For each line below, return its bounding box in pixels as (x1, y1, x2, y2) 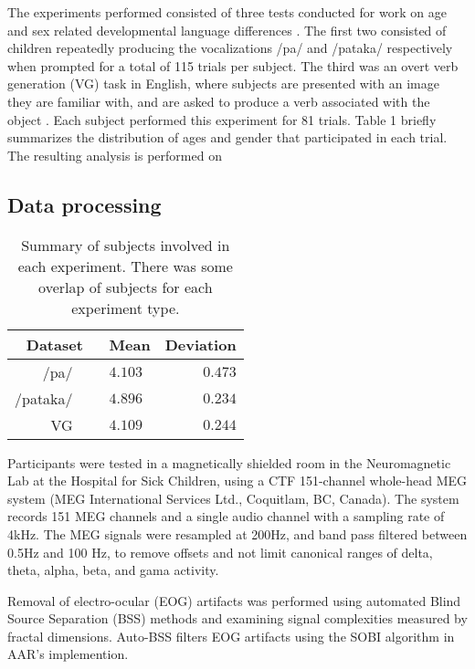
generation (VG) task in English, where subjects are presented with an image (7, 74, 439, 93)
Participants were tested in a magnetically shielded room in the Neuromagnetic (7, 453, 451, 472)
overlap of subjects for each (38, 276, 213, 298)
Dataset (26, 333, 83, 355)
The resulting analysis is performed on (7, 145, 222, 164)
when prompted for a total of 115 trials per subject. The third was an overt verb (7, 56, 459, 75)
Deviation (164, 333, 237, 355)
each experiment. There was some (17, 255, 233, 277)
